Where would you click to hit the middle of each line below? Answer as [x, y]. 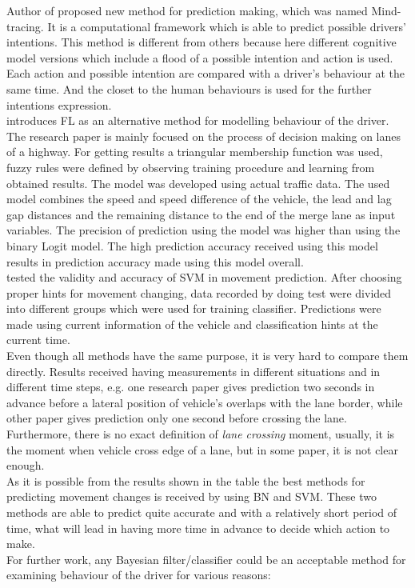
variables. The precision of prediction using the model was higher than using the [204, 230]
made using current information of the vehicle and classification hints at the [192, 324]
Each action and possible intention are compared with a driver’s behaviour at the [206, 73]
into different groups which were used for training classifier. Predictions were [194, 308]
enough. [26, 465]
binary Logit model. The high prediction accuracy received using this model [192, 245]
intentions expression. [59, 104]
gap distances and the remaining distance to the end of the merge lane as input [201, 214]
